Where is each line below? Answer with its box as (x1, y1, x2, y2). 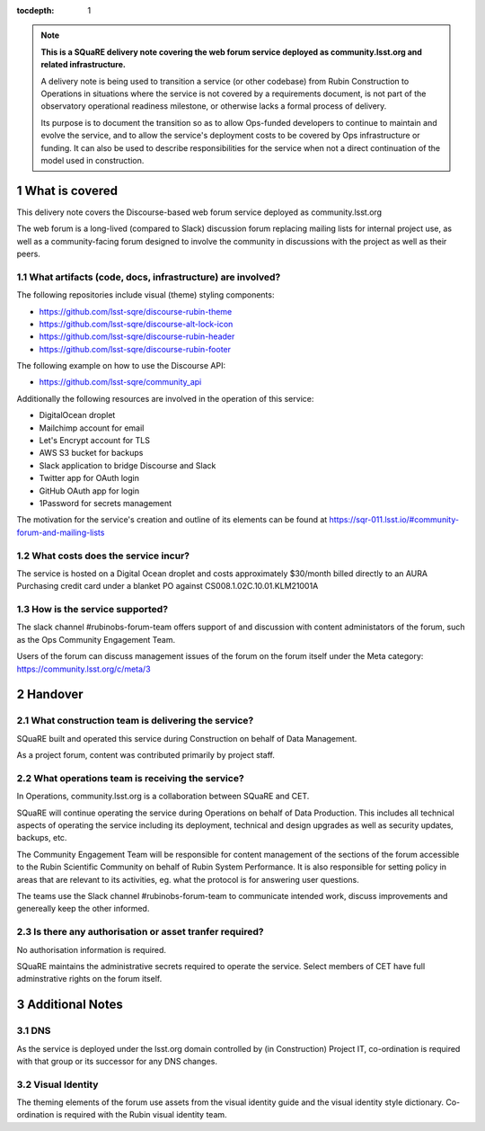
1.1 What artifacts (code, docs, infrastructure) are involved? (16, 271, 281, 283)
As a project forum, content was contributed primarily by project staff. (16, 750, 276, 761)
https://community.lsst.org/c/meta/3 (16, 663, 152, 674)
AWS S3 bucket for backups (39, 448, 144, 459)
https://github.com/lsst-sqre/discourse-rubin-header (39, 331, 235, 342)
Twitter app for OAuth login (39, 473, 139, 484)
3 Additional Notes (16, 997, 123, 1012)
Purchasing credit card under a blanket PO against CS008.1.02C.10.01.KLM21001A (16, 581, 319, 592)
